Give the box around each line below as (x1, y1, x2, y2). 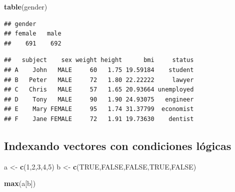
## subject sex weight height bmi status (4, 56, 194, 64)
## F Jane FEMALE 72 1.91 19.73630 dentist (4, 115, 194, 122)
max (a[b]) (4, 178, 36, 188)
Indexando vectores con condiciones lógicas (4, 137, 231, 153)
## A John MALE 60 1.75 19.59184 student (4, 66, 194, 73)
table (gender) (4, 1, 47, 11)
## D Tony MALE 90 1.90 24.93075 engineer (4, 95, 194, 103)
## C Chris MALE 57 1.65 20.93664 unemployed (4, 86, 194, 93)
